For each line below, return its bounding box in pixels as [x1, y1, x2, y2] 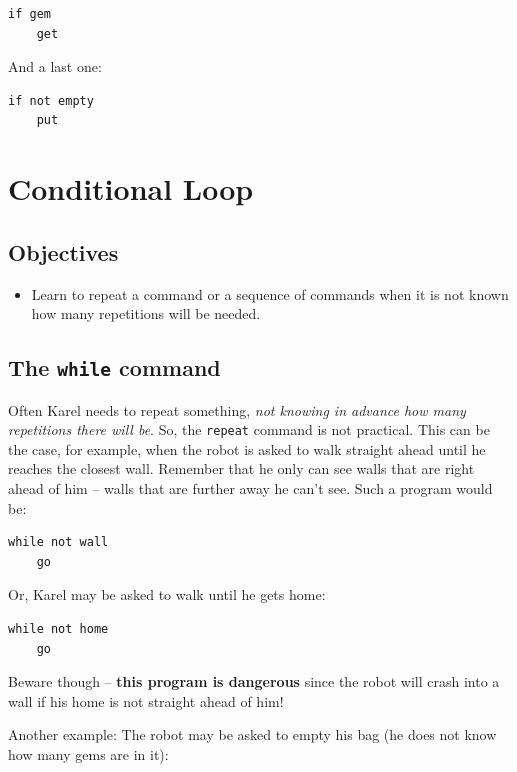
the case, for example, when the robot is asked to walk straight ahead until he [8, 438, 486, 459]
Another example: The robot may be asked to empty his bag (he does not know [8, 724, 497, 745]
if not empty [8, 93, 94, 108]
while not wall [8, 535, 109, 550]
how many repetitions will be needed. [31, 303, 261, 324]
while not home [8, 621, 109, 636]
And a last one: [8, 56, 102, 77]
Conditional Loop [8, 168, 254, 209]
